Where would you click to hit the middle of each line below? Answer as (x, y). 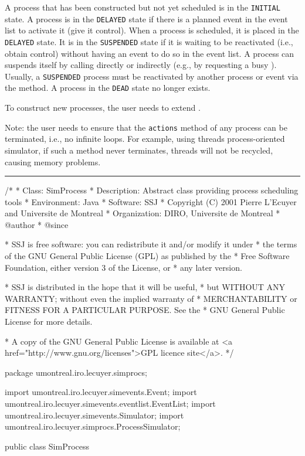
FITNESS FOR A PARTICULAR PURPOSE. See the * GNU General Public (145, 310)
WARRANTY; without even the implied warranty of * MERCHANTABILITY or (151, 298)
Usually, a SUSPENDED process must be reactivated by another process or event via (152, 76)
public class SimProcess (47, 446)
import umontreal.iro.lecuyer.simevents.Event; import (101, 392)
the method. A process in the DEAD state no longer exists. (108, 88)
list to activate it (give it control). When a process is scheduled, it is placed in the (152, 30)
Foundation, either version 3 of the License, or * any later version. (123, 267)
